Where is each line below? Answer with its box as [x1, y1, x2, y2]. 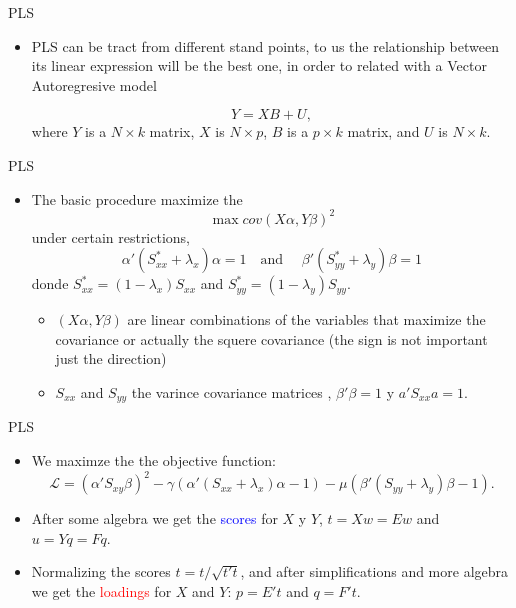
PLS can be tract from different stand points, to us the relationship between [31, 35, 499, 56]
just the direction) [55, 348, 167, 369]
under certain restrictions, [31, 226, 191, 247]
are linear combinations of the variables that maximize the [127, 309, 486, 330]
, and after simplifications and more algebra [240, 561, 509, 582]
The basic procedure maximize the [31, 188, 243, 209]
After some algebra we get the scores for [31, 508, 278, 529]
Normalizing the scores [31, 561, 171, 582]
